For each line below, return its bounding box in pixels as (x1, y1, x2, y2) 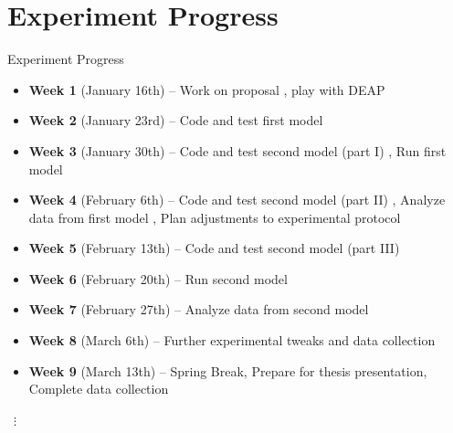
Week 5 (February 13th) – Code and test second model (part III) (28, 238, 400, 258)
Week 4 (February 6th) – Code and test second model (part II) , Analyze (28, 190, 446, 209)
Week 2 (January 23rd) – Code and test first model (28, 111, 323, 130)
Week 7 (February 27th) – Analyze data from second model (28, 300, 369, 319)
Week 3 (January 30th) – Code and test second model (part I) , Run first (28, 141, 447, 160)
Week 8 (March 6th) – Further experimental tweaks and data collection (28, 331, 436, 350)
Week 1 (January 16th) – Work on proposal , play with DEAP (28, 79, 385, 99)
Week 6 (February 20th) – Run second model (28, 269, 288, 288)
